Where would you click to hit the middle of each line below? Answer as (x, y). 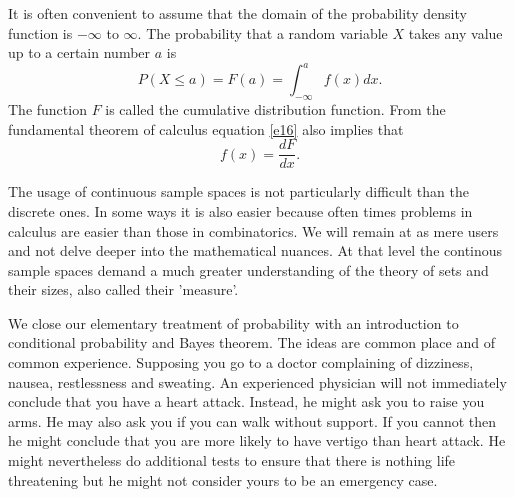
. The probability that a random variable (262, 32)
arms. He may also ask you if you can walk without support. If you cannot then (252, 420)
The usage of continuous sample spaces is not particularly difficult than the (238, 191)
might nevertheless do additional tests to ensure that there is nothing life (232, 460)
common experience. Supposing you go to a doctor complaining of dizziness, (241, 362)
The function (47, 109)
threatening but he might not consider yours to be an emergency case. (223, 479)
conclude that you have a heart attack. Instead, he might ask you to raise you (246, 401)
